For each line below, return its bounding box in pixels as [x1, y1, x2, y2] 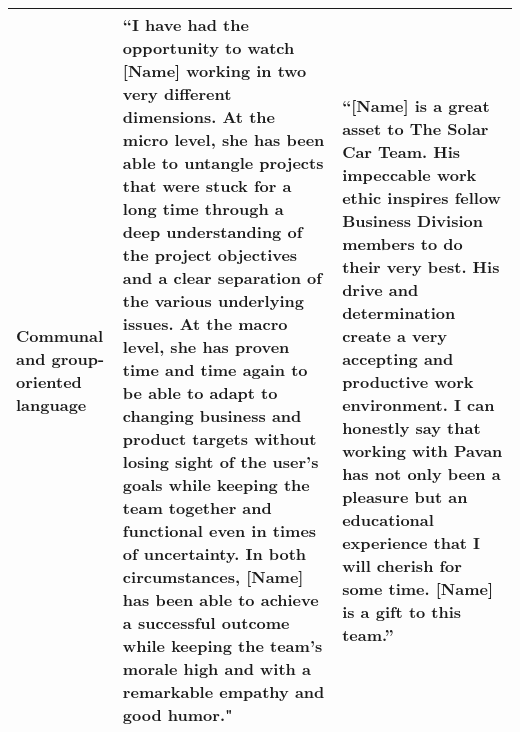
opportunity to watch [122, 36, 295, 59]
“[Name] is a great [342, 93, 490, 117]
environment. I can [342, 392, 495, 416]
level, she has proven [122, 335, 290, 358]
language [16, 392, 87, 416]
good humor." [122, 703, 233, 726]
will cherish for [342, 553, 462, 577]
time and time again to [122, 358, 308, 381]
